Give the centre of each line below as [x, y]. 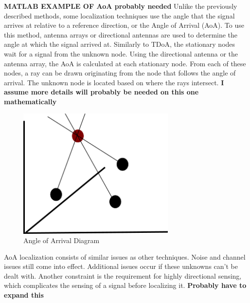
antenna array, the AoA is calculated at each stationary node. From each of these [125, 63]
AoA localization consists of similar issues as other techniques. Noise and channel [125, 256]
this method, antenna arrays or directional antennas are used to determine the [121, 34]
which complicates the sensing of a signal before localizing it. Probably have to [125, 285]
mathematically [30, 101]
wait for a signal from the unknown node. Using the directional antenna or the [121, 53]
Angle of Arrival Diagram [62, 240]
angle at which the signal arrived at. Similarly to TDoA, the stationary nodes [120, 44]
